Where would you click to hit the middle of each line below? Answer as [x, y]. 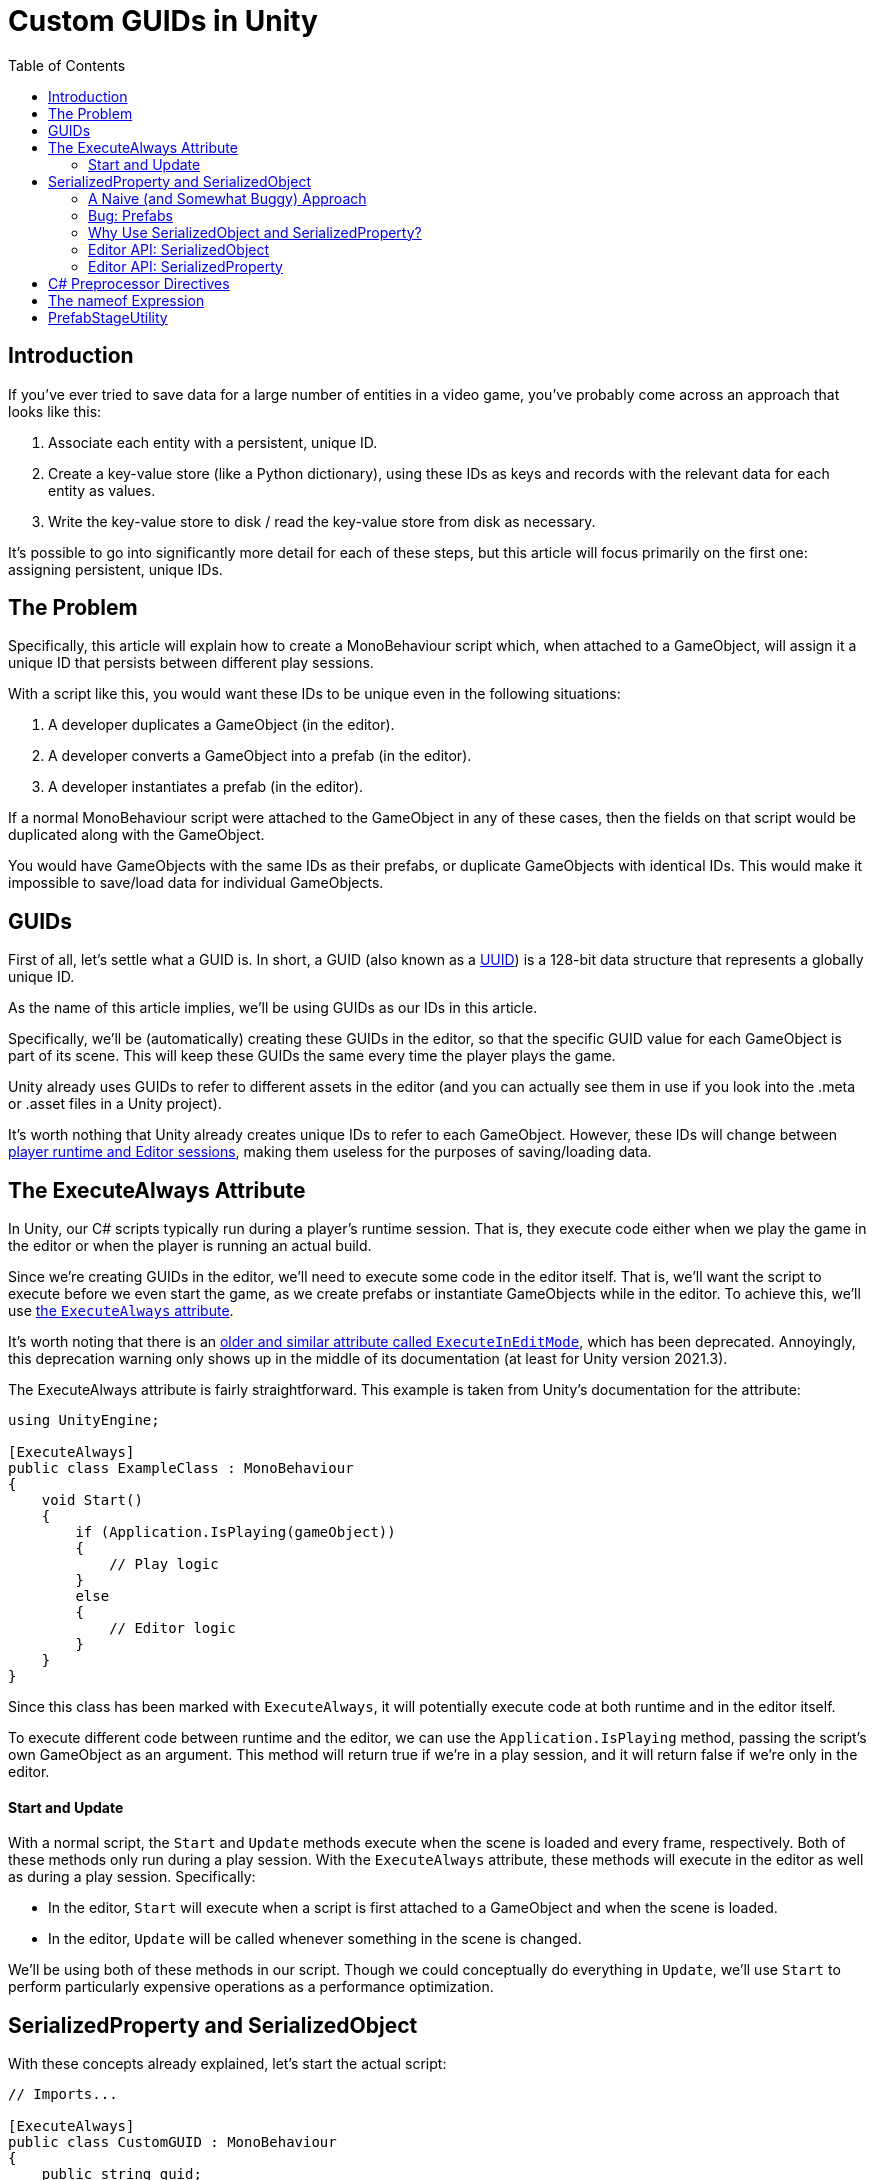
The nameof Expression [126, 300]
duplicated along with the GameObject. [136, 835]
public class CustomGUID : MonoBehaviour [172, 2142]
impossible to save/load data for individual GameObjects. [196, 883]
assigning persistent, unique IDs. [115, 569]
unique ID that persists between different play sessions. [191, 663]
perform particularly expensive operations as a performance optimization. [251, 1987]
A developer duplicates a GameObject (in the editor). [221, 725]
